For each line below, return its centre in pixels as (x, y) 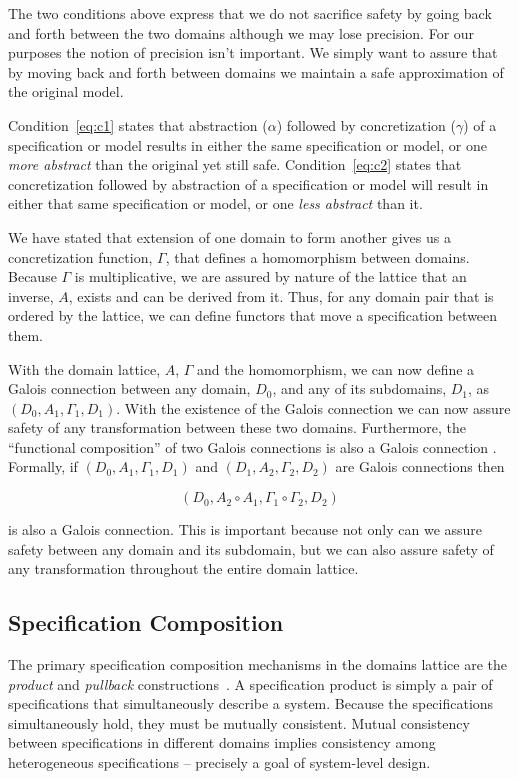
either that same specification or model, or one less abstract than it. (215, 203)
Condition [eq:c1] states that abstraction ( (138, 124)
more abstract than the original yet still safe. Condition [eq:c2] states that (235, 164)
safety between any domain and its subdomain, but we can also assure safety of (251, 548)
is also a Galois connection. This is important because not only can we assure (245, 529)
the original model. (66, 91)
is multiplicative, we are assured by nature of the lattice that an (270, 276)
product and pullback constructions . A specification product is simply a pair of (250, 683)
